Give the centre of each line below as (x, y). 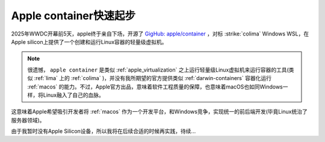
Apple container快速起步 (73, 16)
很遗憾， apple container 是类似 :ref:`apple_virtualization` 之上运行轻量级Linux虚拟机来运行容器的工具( (158, 70)
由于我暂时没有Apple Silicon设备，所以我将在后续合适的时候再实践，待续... (104, 131)
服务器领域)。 (28, 120)
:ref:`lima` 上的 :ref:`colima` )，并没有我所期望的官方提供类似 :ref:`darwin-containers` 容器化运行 (153, 78)
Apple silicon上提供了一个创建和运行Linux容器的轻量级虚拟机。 (89, 42)
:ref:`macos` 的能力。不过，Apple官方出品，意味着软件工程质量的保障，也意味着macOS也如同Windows (155, 87)
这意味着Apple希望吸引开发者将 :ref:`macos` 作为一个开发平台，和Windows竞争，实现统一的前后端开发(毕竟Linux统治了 (159, 112)
